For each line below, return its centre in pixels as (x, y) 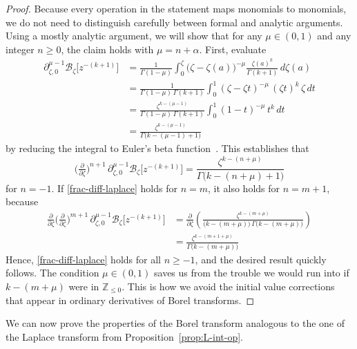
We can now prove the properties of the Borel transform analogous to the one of (175, 323)
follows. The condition (52, 273)
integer (20, 49)
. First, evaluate (233, 49)
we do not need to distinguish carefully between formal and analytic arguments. (174, 22)
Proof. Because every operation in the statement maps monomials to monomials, (176, 8)
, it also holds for (244, 188)
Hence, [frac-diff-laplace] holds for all (83, 259)
